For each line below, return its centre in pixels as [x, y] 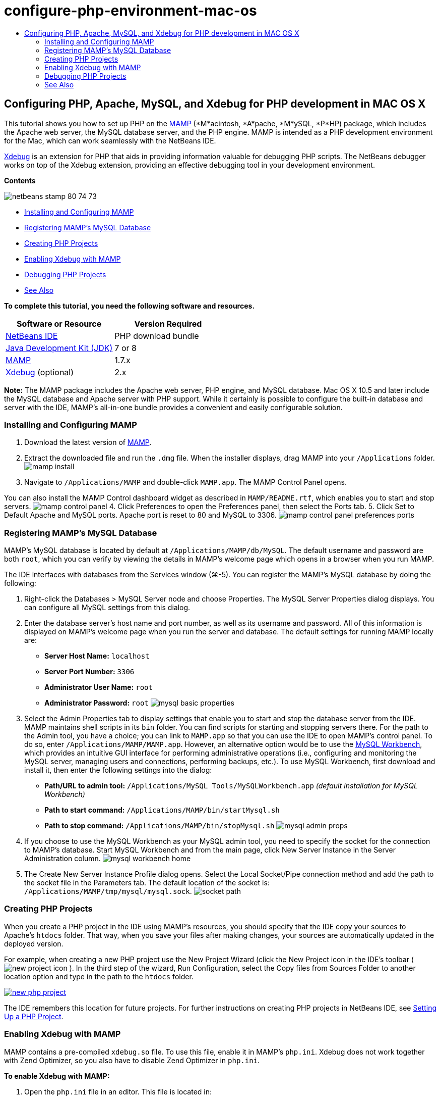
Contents [20, 180]
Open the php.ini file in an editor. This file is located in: [118, 1091]
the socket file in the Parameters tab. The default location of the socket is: [147, 883]
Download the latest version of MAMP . [88, 442]
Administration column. [62, 859]
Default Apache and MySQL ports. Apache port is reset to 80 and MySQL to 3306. [140, 515]
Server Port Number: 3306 [89, 672]
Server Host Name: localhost [97, 656]
